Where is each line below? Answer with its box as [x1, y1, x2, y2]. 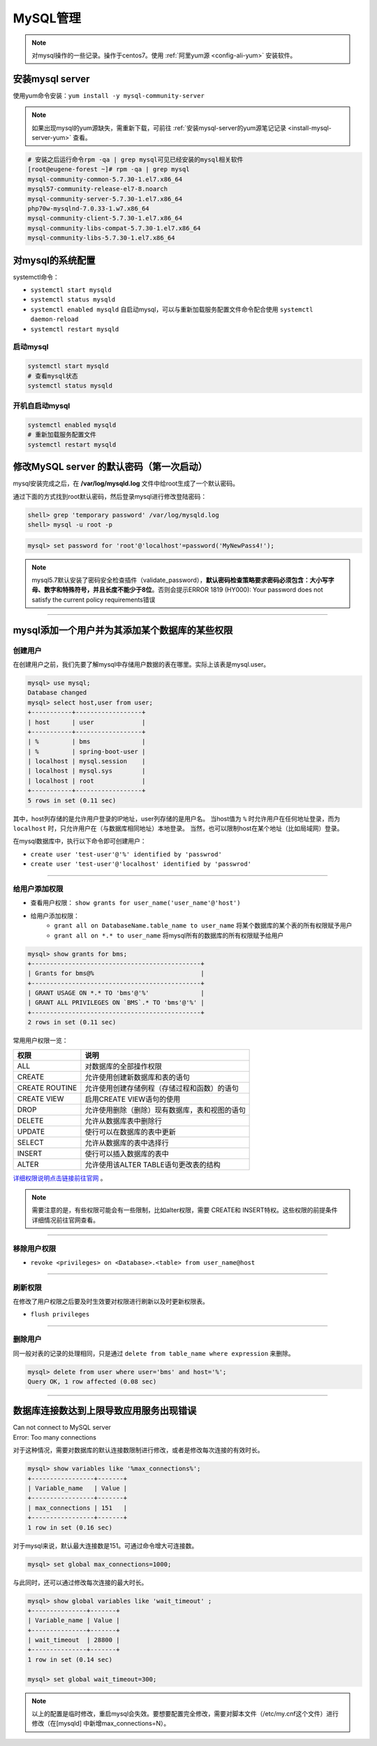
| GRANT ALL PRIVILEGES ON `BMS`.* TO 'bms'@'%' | [27, 999, 205, 1007]
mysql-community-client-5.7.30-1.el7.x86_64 [27, 214, 183, 222]
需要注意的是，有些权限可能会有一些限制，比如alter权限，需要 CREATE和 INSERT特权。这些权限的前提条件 [31, 1206, 338, 1214]
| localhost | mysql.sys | [27, 767, 146, 775]
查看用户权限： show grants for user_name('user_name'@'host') [30, 899, 241, 907]
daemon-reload [30, 315, 79, 323]
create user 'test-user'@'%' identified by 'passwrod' [30, 850, 223, 858]
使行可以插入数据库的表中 [84, 1149, 169, 1158]
